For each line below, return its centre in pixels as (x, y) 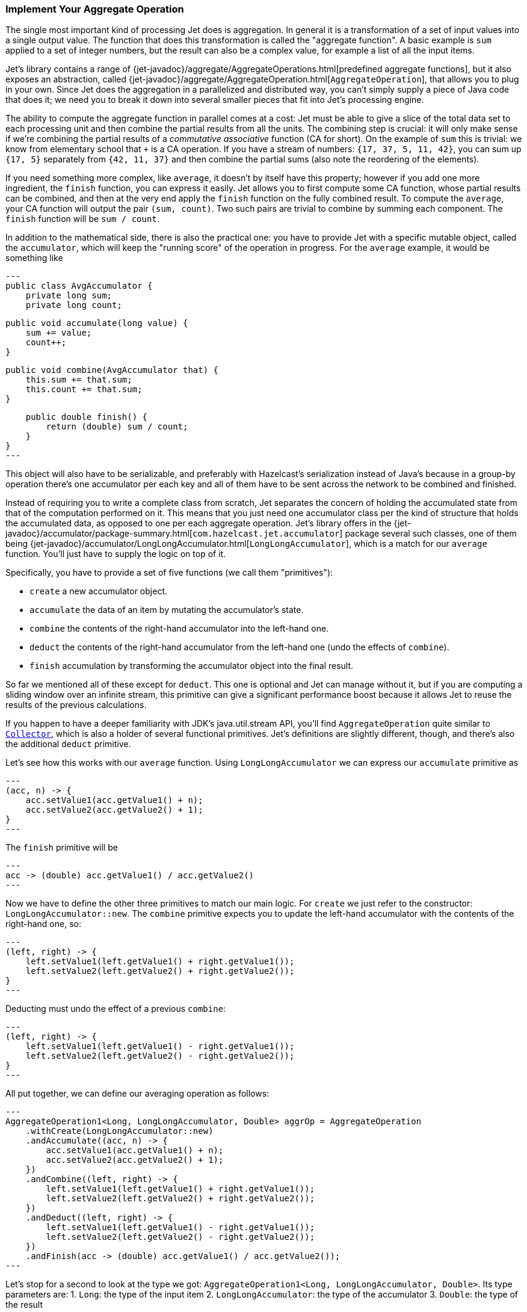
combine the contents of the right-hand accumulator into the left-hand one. (179, 629)
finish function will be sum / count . (82, 219)
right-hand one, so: (43, 924)
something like (34, 258)
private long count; (74, 305)
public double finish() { (87, 417)
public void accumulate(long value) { (97, 323)
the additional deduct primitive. (68, 744)
